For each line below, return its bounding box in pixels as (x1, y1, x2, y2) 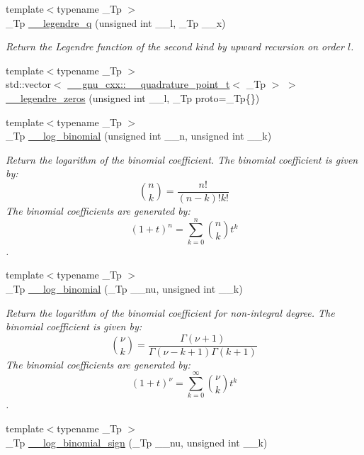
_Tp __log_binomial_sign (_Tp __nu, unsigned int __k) (6, 434, 268, 449)
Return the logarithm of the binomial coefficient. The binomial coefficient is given (6, 152, 358, 167)
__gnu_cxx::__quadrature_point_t (67, 77, 230, 91)
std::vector (6, 77, 51, 91)
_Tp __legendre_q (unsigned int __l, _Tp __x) (6, 15, 226, 30)
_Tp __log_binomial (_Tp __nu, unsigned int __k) (6, 281, 243, 296)
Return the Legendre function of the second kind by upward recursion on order (6, 39, 344, 54)
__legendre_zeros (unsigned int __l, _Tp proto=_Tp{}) (6, 90, 260, 105)
